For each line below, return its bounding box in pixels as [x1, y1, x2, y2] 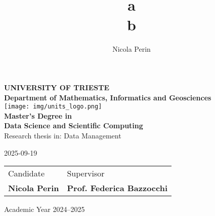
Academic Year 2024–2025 [4, 204, 85, 214]
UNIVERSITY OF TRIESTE [4, 82, 109, 92]
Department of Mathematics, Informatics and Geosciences [4, 92, 211, 102]
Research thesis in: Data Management [4, 130, 121, 140]
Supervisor [67, 167, 105, 179]
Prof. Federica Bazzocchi [67, 182, 168, 194]
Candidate [8, 167, 45, 179]
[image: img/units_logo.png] [4, 103, 102, 111]
